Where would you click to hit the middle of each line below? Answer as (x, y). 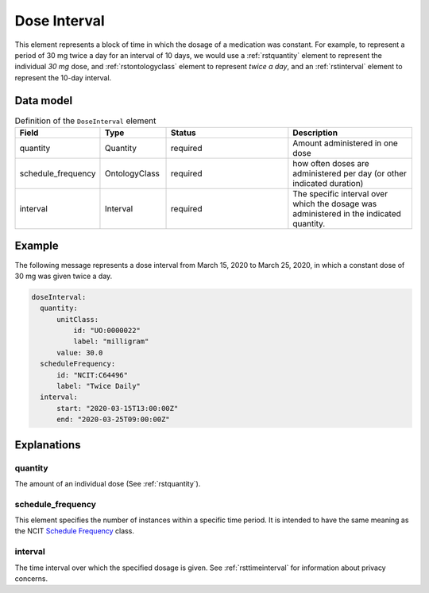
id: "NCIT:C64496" (93, 375)
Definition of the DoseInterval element (85, 121)
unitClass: (78, 319)
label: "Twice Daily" (99, 386)
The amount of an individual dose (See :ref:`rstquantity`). (108, 483)
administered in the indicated (347, 213)
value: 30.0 (80, 353)
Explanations (48, 445)
